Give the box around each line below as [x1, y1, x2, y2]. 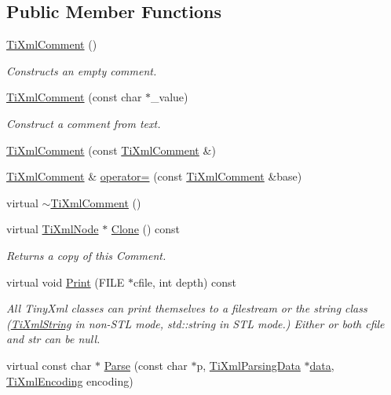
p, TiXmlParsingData [196, 357, 301, 373]
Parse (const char [104, 357, 188, 373]
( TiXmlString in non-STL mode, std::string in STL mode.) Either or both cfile [6, 315, 385, 331]
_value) [151, 89, 188, 105]
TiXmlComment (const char [6, 89, 142, 105]
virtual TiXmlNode [6, 221, 99, 237]
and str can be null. [6, 331, 100, 347]
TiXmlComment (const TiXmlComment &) [6, 141, 216, 158]
